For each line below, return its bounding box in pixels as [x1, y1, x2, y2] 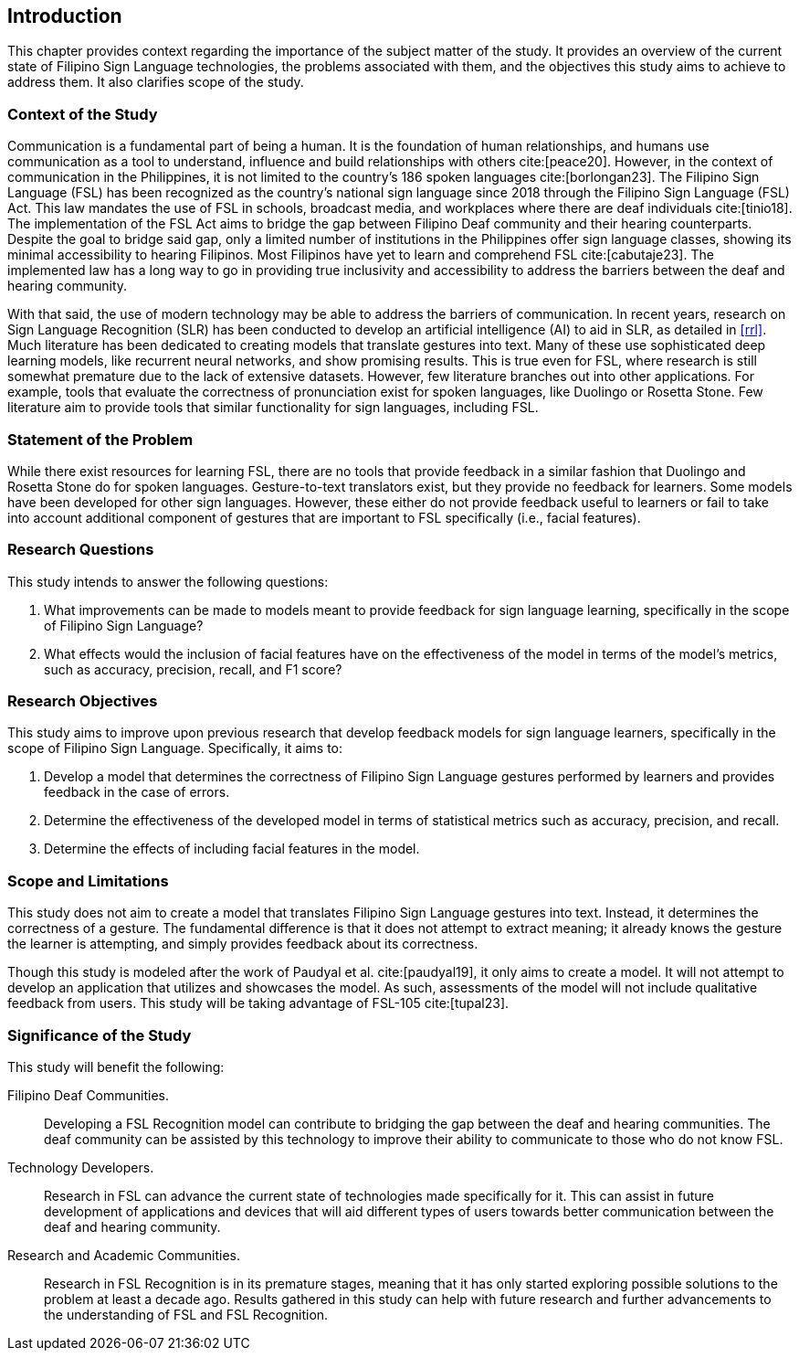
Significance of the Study [7, 1025, 192, 1045]
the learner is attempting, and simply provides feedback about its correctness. [7, 936, 478, 952]
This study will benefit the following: [7, 1058, 225, 1075]
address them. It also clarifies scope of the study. [7, 74, 304, 90]
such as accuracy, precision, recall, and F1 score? [44, 661, 342, 677]
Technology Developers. [7, 1159, 154, 1175]
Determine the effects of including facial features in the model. [44, 841, 420, 857]
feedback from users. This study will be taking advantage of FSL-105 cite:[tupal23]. [7, 995, 510, 1012]
